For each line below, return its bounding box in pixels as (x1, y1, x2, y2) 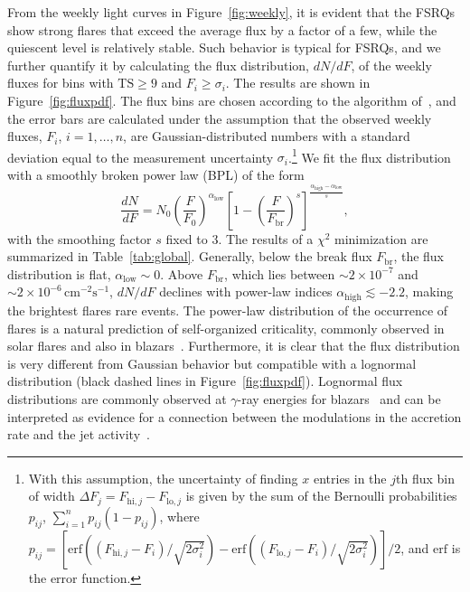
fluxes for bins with (7, 73, 114, 92)
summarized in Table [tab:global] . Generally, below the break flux (7, 247, 372, 266)
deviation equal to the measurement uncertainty (7, 147, 274, 166)
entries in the (313, 468, 387, 487)
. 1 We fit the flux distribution (288, 145, 451, 166)
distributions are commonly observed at (7, 389, 227, 408)
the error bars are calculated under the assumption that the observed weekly (7, 108, 432, 127)
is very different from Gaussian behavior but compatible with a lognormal (7, 353, 417, 372)
